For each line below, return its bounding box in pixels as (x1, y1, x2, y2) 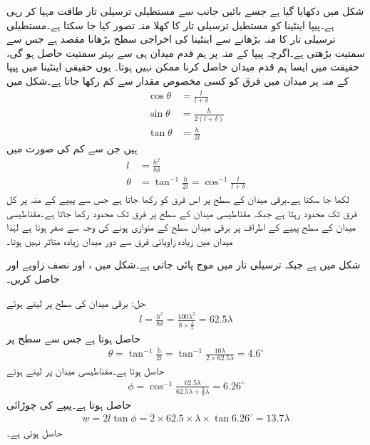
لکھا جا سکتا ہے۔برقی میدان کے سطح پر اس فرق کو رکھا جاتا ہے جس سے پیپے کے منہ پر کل (6, 192, 349, 206)
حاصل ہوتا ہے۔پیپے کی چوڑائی (6, 397, 132, 412)
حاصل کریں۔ (6, 271, 60, 286)
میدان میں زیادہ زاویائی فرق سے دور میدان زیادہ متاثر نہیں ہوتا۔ (6, 233, 233, 248)
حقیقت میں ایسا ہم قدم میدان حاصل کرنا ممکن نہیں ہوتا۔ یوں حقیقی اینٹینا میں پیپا (6, 59, 360, 74)
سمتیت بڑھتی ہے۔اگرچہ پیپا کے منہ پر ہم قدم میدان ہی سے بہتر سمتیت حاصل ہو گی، (6, 45, 365, 60)
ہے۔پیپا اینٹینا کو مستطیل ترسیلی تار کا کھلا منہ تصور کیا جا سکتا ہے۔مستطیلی (6, 17, 334, 32)
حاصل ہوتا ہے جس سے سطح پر (6, 331, 141, 346)
